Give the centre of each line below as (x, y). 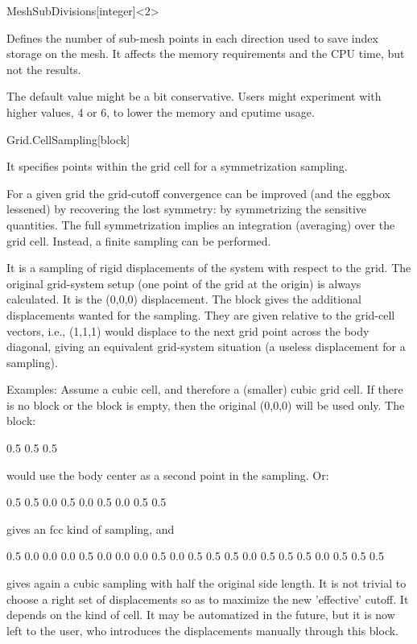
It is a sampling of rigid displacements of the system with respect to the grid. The (209, 268)
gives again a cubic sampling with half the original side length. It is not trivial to (206, 583)
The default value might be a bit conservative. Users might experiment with (194, 96)
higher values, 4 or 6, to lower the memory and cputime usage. (161, 111)
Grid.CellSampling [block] (68, 139)
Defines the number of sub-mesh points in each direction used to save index (192, 37)
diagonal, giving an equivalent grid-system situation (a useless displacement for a (206, 347)
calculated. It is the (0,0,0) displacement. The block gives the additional (184, 299)
